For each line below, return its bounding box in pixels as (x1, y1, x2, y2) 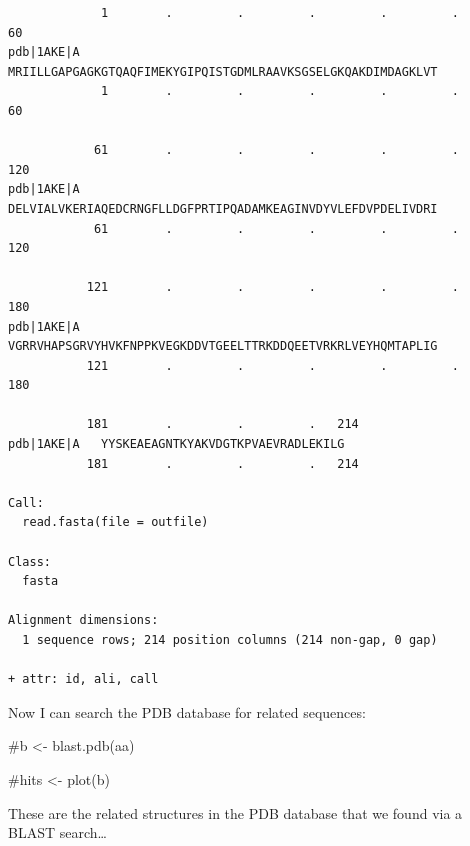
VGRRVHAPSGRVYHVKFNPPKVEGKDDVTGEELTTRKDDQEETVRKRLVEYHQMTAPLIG (8, 339, 438, 354)
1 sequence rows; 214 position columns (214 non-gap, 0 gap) (22, 633, 438, 647)
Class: (8, 554, 51, 569)
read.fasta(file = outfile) (22, 515, 209, 530)
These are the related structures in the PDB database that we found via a (8, 802, 463, 823)
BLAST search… (8, 822, 107, 843)
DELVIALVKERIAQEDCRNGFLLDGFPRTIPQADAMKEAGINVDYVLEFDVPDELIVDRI (8, 201, 438, 216)
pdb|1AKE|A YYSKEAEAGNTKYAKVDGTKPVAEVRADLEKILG (8, 437, 345, 452)
